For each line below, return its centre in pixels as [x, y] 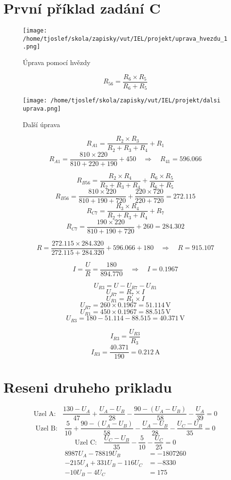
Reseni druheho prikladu [88, 387]
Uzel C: [86, 442]
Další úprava [41, 124]
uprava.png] [42, 108]
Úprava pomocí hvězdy [57, 62]
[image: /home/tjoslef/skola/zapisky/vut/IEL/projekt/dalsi [122, 101]
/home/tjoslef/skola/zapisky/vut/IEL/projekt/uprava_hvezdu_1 [125, 39]
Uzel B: [46, 428]
